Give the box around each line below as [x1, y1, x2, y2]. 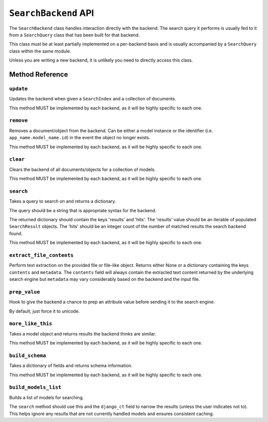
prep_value [9, 288, 40, 295]
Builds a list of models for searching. [9, 394, 84, 400]
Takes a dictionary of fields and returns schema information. [9, 363, 133, 369]
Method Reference [9, 70, 68, 79]
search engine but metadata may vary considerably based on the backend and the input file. [9, 276, 201, 282]
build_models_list [9, 384, 62, 391]
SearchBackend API [9, 7, 94, 18]
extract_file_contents [9, 252, 74, 258]
